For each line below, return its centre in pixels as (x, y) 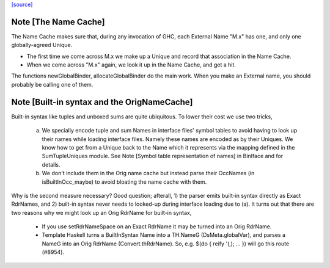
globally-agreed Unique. (42, 45)
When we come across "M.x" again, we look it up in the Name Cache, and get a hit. (131, 65)
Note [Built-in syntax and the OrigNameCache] (102, 102)
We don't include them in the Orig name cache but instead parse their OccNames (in (148, 173)
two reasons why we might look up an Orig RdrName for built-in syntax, (101, 212)
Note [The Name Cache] (58, 22)
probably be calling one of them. (52, 84)
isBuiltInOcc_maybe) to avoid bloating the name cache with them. (124, 182)
